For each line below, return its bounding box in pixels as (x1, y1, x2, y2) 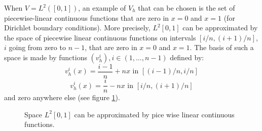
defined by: (170, 52, 204, 62)
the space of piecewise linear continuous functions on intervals (4, 32, 196, 42)
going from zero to (9, 42, 66, 53)
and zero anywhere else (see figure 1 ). (4, 92, 120, 103)
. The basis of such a (190, 42, 254, 53)
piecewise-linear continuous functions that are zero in (4, 12, 169, 23)
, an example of (78, 3, 126, 13)
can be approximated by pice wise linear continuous (74, 109, 235, 119)
